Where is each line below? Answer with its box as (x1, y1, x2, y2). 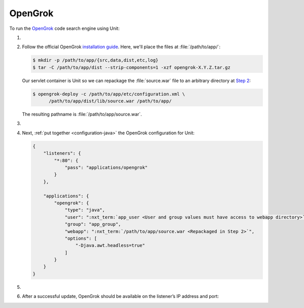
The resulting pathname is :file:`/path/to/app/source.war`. (22, 111, 142, 118)
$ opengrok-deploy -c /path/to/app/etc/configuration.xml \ (32, 91, 185, 97)
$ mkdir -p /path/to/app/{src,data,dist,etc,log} (32, 57, 159, 63)
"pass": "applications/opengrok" (64, 165, 148, 170)
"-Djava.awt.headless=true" (75, 243, 145, 248)
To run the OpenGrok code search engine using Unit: (9, 25, 120, 31)
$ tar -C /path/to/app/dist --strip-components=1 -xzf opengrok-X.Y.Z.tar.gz (32, 64, 231, 70)
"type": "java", (64, 207, 105, 213)
